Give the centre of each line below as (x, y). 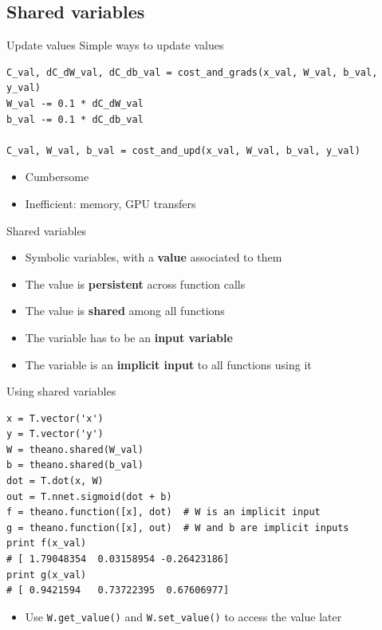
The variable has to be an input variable (129, 337)
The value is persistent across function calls (135, 283)
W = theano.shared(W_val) (75, 449)
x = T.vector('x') (55, 418)
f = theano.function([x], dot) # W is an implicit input (163, 512)
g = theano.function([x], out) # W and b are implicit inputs (178, 528)
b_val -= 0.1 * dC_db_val (75, 119)
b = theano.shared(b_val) (75, 465)
